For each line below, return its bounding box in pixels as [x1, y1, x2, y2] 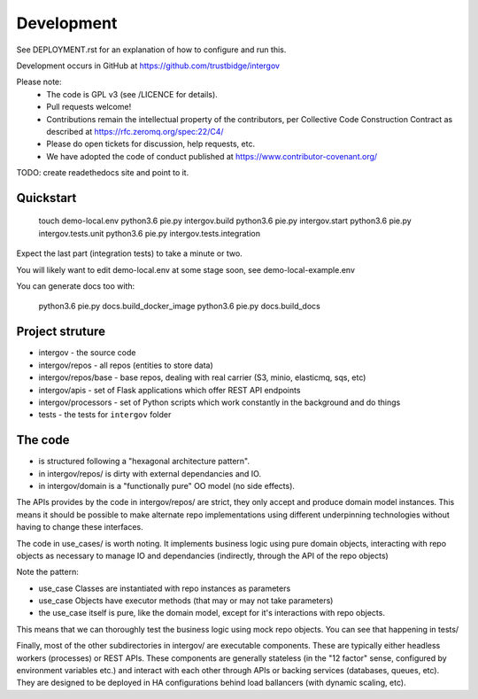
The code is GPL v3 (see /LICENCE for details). [46, 89, 219, 99]
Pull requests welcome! [46, 102, 132, 113]
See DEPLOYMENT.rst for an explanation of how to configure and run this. [16, 44, 287, 55]
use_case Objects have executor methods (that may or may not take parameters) [38, 595, 334, 606]
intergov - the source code [38, 347, 136, 358]
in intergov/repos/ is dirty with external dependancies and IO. [38, 468, 261, 478]
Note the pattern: [16, 567, 79, 578]
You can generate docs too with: [16, 281, 135, 291]
